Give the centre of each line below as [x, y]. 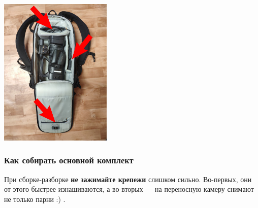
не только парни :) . [35, 199]
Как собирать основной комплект [69, 160]
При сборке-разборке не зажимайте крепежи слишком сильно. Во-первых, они [128, 179]
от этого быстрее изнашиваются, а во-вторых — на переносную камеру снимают [129, 189]
